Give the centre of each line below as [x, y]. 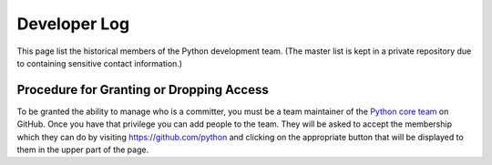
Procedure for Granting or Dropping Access [143, 90]
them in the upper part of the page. [83, 150]
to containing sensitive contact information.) [99, 63]
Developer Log [73, 24]
